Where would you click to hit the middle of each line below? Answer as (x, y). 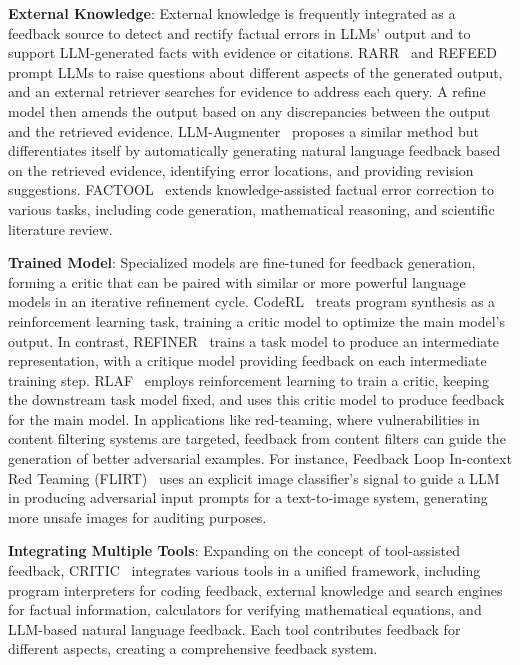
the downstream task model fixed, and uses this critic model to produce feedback (256, 399)
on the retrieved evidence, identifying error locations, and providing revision (241, 169)
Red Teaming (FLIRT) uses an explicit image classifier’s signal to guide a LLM (254, 477)
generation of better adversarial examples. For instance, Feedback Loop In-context (260, 458)
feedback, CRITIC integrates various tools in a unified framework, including (244, 570)
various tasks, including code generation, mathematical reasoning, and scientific (251, 208)
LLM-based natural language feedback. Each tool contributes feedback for (234, 628)
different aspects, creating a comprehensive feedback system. (193, 648)
